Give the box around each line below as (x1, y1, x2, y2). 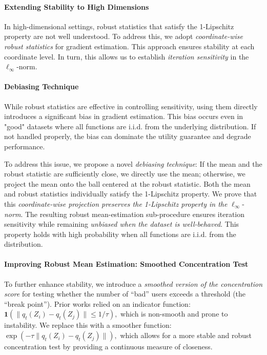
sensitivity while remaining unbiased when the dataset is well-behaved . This (4, 219, 239, 229)
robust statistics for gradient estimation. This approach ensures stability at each (4, 41, 255, 51)
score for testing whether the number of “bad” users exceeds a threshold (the (4, 288, 246, 299)
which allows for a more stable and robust (120, 330, 252, 341)
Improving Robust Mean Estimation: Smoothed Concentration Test (4, 259, 249, 269)
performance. (4, 141, 45, 151)
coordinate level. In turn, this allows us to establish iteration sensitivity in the (4, 51, 249, 62)
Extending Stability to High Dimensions (4, 1, 149, 12)
